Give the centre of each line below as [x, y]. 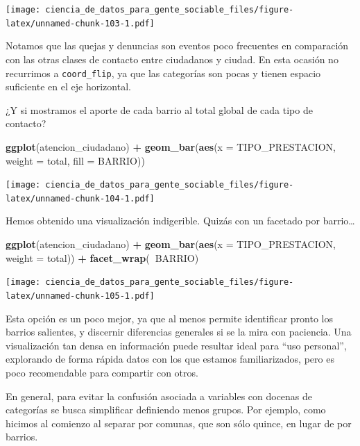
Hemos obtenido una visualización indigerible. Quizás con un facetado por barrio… [180, 221]
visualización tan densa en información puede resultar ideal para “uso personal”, [176, 345]
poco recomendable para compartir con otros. [102, 372]
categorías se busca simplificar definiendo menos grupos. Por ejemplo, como [166, 410]
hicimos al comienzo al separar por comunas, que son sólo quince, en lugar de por [179, 423]
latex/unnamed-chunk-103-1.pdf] [80, 23]
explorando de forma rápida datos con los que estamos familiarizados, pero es [170, 359]
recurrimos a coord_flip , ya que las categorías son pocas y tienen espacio [163, 73]
